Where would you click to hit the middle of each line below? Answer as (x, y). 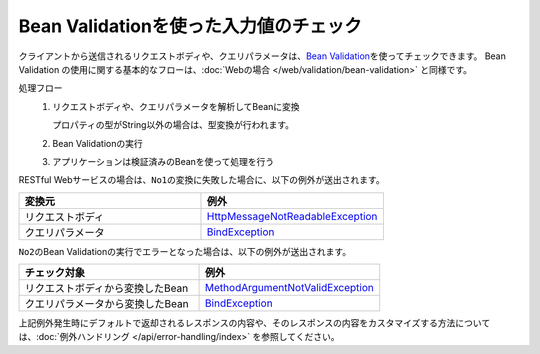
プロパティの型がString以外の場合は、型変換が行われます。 (173, 125)
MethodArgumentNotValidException (289, 288)
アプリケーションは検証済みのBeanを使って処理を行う (163, 161)
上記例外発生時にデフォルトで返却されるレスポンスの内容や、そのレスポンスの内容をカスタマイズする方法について (254, 323)
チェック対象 (54, 273)
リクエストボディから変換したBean (106, 288)
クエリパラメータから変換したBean (106, 304)
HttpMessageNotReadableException (292, 216)
